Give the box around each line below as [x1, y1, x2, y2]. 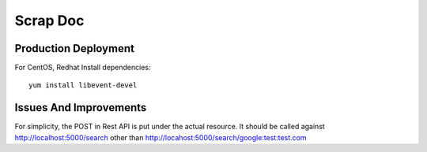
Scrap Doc [14, 12, 85, 29]
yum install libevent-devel [28, 81, 138, 90]
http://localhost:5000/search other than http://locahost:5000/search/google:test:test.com [14, 132, 307, 142]
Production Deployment [14, 42, 134, 55]
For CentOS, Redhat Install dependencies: [14, 63, 151, 72]
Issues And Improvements [14, 101, 147, 114]
